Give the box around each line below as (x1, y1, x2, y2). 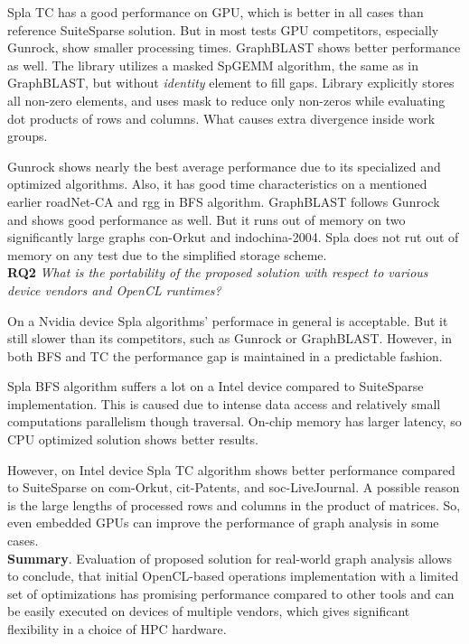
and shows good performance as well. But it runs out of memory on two (7, 210, 406, 229)
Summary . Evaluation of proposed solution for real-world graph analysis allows (7, 548, 453, 567)
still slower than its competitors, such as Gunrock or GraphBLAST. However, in (7, 329, 453, 348)
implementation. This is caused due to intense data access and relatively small (7, 394, 441, 413)
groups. (7, 126, 48, 145)
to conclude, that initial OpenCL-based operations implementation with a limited (7, 566, 459, 585)
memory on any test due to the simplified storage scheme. (7, 245, 327, 264)
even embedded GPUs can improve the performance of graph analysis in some (7, 513, 439, 532)
